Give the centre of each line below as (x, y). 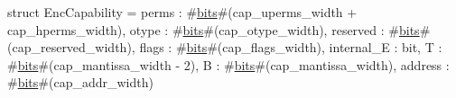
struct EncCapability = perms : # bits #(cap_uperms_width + (182, 12)
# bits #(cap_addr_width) (80, 82)
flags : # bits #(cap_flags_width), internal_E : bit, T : (291, 47)
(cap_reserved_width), (71, 47)
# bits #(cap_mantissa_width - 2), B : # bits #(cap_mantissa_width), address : (228, 64)
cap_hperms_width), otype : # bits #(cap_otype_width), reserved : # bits (214, 29)
